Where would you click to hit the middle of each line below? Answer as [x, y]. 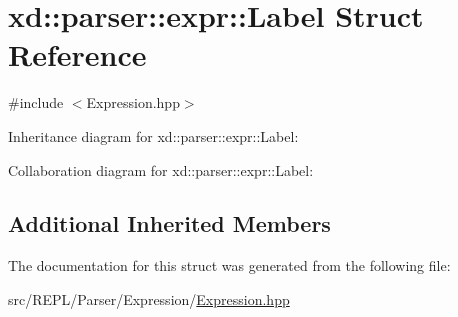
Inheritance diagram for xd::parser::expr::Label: [153, 135]
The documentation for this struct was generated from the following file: [229, 265]
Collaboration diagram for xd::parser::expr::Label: [161, 169]
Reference [77, 54]
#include [36, 102]
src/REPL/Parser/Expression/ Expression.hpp [149, 298]
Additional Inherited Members [169, 223]
